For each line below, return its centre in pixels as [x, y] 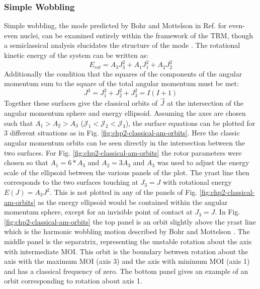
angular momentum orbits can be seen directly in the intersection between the [125, 143]
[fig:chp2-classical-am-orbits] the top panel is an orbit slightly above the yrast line [130, 221]
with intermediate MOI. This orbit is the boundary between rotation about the [126, 251]
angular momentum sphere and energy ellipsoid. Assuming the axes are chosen [125, 113]
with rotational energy [197, 182]
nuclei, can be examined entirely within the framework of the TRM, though [136, 35]
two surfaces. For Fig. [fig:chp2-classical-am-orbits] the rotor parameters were [123, 152]
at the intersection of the [205, 103]
